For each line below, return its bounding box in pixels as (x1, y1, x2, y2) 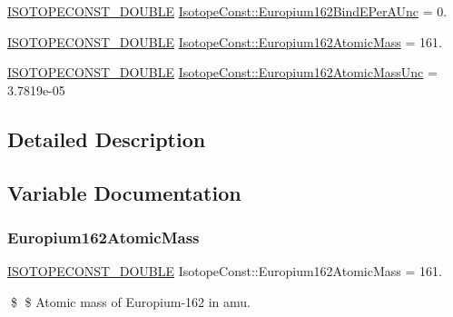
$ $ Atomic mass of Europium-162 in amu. (10, 292, 251, 311)
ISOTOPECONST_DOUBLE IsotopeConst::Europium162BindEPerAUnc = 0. (7, 2, 448, 20)
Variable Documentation (7, 178, 241, 206)
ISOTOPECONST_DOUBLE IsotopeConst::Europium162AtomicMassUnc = (7, 63, 438, 82)
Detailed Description (7, 124, 206, 153)
